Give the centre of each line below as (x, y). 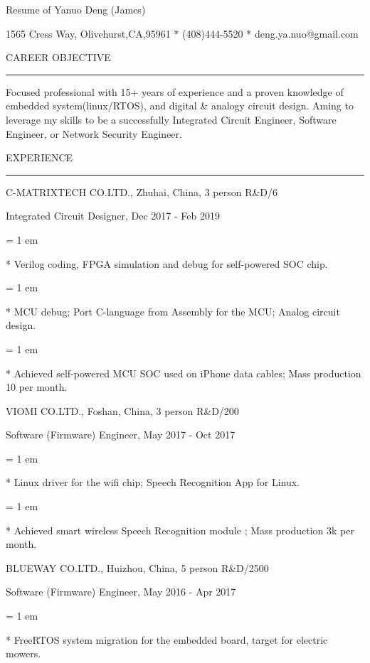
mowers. (23, 653)
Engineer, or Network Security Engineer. (94, 133)
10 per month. (37, 387)
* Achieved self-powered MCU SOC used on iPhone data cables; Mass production (184, 373)
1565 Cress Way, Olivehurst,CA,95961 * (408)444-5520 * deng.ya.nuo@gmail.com (182, 33)
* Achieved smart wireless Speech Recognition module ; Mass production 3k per (180, 530)
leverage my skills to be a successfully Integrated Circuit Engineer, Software (171, 119)
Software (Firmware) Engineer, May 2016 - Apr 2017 (121, 592)
